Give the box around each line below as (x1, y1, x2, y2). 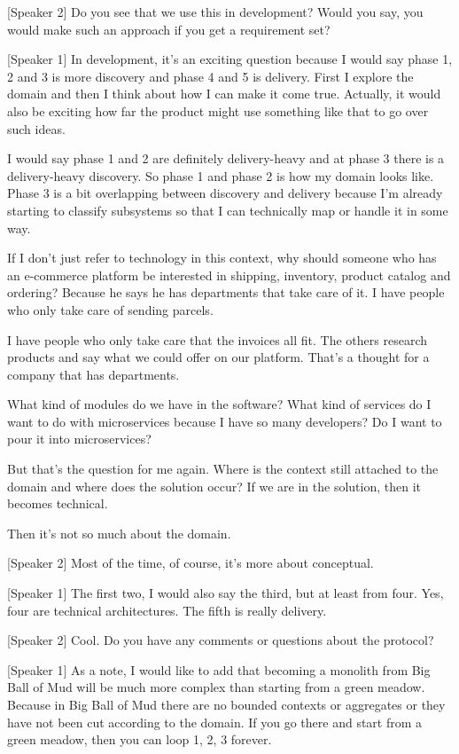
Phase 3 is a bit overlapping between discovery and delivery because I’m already (7, 184, 443, 202)
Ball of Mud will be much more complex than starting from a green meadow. (7, 678, 425, 696)
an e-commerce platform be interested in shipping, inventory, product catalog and (7, 265, 451, 284)
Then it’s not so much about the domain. (7, 523, 231, 542)
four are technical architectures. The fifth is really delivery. (7, 601, 327, 619)
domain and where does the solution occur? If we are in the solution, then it (7, 476, 422, 495)
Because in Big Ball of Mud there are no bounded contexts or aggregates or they (7, 695, 446, 713)
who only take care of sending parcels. (7, 300, 214, 318)
